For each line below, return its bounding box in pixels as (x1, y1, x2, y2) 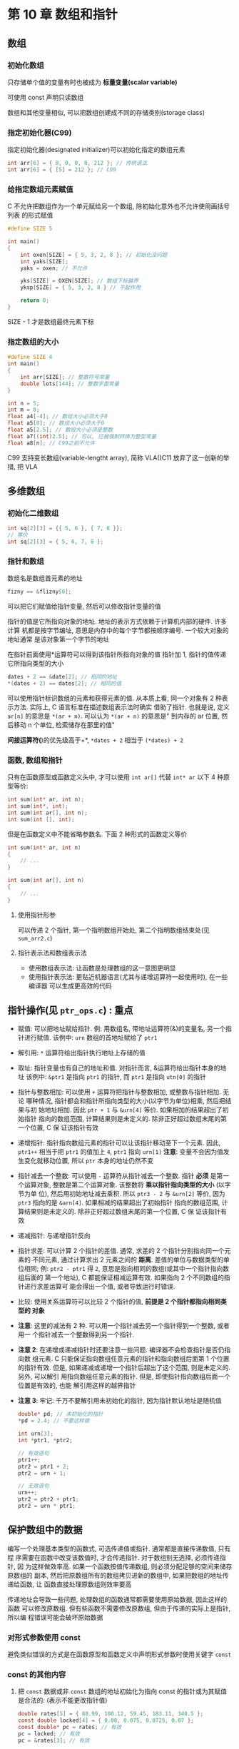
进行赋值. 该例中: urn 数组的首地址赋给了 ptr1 (24, 1033, 158, 1042)
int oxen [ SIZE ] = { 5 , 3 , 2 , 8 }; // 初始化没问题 (20, 251, 168, 258)
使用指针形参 (17, 911, 56, 919)
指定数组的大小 (7, 337, 59, 347)
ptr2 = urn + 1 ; (17, 1469, 66, 1477)
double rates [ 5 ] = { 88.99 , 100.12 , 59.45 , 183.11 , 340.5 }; (17, 1710, 204, 1718)
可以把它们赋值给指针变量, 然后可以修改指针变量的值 (7, 602, 161, 611)
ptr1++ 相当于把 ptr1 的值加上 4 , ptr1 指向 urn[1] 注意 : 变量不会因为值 (17, 1147, 223, 1156)
